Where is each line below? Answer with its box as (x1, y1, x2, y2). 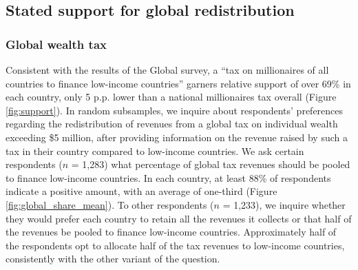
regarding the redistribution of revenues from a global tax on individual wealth (6, 116, 338, 131)
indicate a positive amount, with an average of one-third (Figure (6, 184, 277, 198)
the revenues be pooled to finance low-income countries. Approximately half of (6, 225, 337, 239)
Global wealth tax (6, 35, 107, 52)
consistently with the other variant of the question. (6, 251, 220, 266)
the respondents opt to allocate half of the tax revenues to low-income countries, (6, 238, 345, 252)
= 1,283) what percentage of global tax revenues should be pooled (71, 157, 350, 172)
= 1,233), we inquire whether (222, 197, 346, 211)
